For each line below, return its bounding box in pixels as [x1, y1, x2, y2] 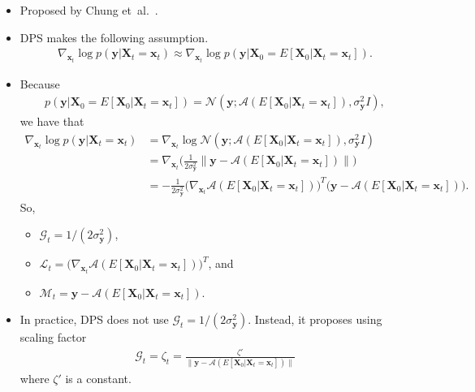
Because [19, 75, 60, 92]
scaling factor [19, 329, 87, 346]
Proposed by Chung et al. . [19, 2, 158, 18]
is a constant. [65, 369, 132, 386]
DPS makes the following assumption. [19, 28, 209, 45]
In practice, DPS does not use [19, 311, 169, 328]
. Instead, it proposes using [248, 311, 382, 328]
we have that [19, 113, 84, 130]
